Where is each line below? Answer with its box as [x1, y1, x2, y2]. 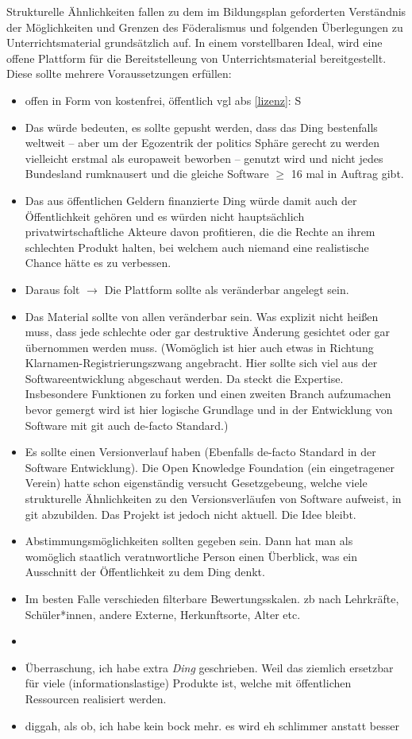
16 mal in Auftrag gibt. [291, 165, 404, 182]
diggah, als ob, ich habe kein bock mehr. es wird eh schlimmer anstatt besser [25, 717, 399, 733]
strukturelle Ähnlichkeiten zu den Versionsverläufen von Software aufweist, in [25, 490, 402, 507]
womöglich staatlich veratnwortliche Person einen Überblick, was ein [25, 547, 358, 564]
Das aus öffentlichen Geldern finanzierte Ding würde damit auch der [25, 192, 357, 208]
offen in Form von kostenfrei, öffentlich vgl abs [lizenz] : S [25, 91, 302, 108]
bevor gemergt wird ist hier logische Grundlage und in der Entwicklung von [25, 401, 393, 418]
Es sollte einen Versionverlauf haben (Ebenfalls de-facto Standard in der [25, 443, 376, 460]
